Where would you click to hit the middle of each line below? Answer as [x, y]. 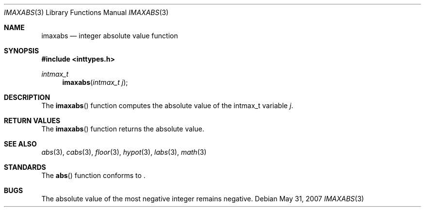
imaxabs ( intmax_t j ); [95, 82]
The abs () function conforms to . [93, 175]
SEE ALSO [20, 144]
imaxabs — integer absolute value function [110, 36]
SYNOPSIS [22, 51]
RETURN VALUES [32, 121]
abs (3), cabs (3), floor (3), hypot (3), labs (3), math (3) [124, 152]
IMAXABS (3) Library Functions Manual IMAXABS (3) [86, 12]
